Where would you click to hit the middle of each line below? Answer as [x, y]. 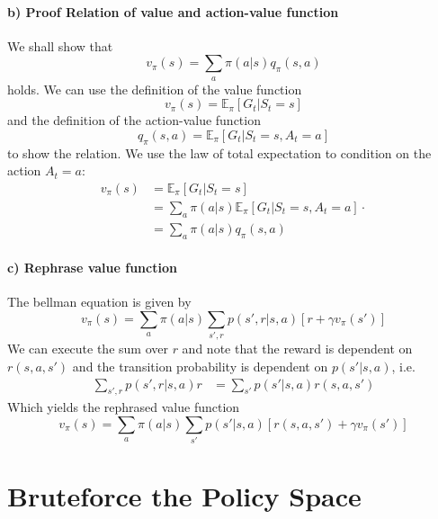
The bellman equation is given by [99, 302]
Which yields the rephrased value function [124, 407]
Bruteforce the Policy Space [184, 496]
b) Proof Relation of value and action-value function [173, 11]
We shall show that [60, 45]
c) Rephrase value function [92, 268]
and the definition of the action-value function [134, 120]
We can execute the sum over [88, 349]
